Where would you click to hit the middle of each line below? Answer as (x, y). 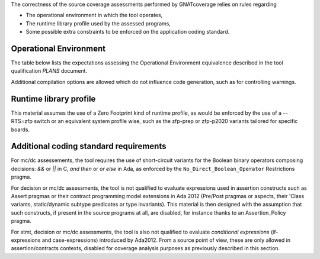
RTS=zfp (22, 121)
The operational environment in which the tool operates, (94, 15)
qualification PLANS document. (49, 71)
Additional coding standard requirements (89, 146)
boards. (20, 129)
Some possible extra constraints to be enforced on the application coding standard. (128, 32)
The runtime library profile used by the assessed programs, (98, 23)
